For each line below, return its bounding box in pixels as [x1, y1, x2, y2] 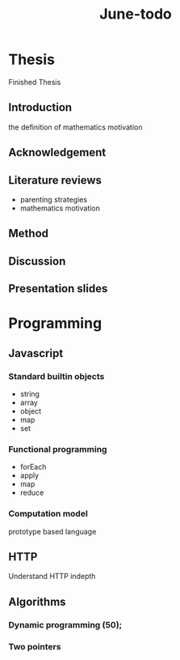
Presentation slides [8, 282, 108, 296]
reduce [19, 488, 44, 498]
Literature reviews [8, 173, 103, 187]
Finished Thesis [8, 77, 61, 87]
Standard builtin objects [8, 370, 105, 381]
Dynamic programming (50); [8, 619, 123, 630]
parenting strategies [19, 194, 87, 204]
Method [8, 227, 49, 241]
